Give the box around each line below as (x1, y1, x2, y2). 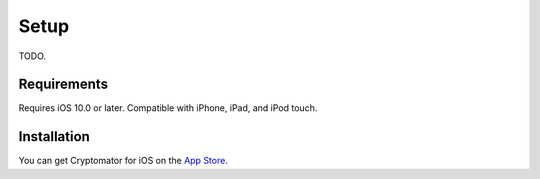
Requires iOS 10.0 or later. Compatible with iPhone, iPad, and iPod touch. (18, 102, 318, 114)
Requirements (18, 76, 109, 93)
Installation (18, 128, 90, 145)
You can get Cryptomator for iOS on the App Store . (18, 155, 229, 167)
